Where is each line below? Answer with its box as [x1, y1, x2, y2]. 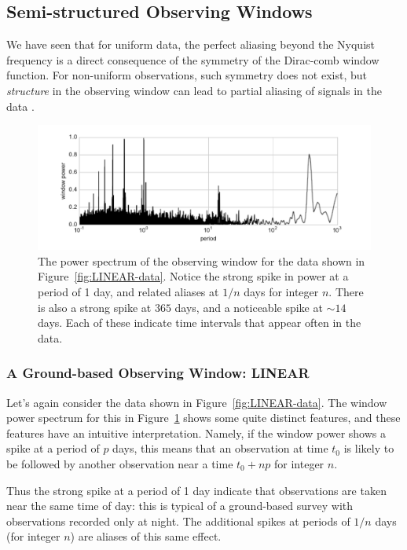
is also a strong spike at [38, 299, 152, 315]
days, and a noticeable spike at [174, 299, 323, 315]
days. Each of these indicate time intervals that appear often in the [38, 314, 361, 331]
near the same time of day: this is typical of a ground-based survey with [6, 497, 354, 514]
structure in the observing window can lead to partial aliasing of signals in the [6, 82, 382, 98]
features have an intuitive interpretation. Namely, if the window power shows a [6, 424, 386, 441]
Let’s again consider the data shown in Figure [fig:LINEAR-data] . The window [6, 394, 387, 410]
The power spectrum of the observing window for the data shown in [38, 252, 365, 269]
